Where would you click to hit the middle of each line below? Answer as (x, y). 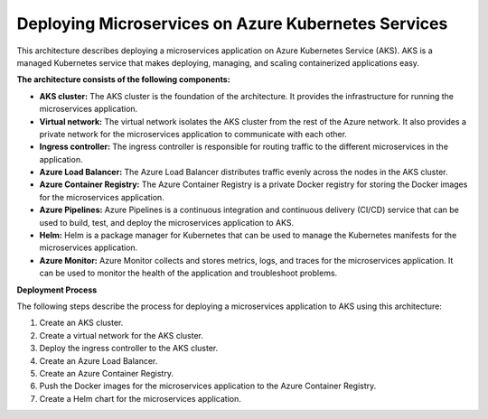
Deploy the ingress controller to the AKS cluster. (129, 349)
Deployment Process (57, 290)
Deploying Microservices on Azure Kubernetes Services (232, 23)
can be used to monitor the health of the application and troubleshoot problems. (188, 273)
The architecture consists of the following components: (123, 79)
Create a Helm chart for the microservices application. (140, 398)
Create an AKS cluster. (81, 323)
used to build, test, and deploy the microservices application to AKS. (167, 222)
